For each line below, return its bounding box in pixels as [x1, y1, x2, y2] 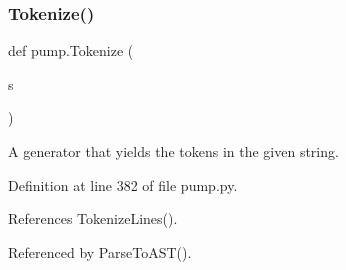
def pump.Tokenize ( [8, 40, 134, 61]
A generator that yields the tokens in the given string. [8, 141, 339, 161]
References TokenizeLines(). [8, 208, 178, 229]
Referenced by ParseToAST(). [8, 241, 192, 262]
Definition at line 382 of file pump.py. [8, 174, 238, 195]
